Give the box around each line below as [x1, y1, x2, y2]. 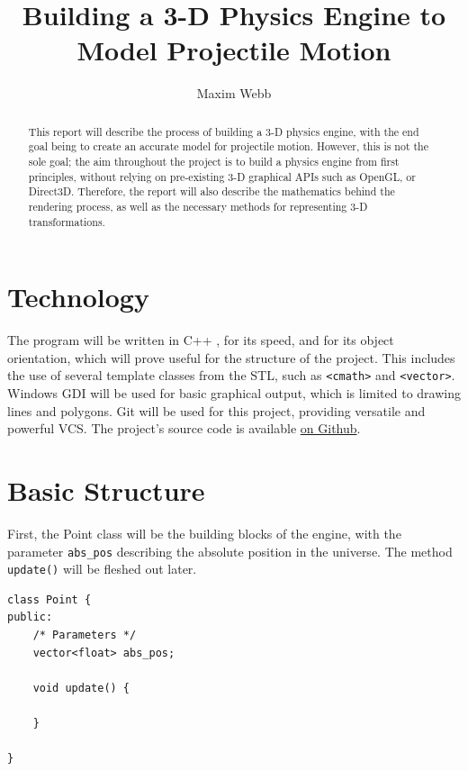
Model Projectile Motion [76, 32, 391, 68]
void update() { [32, 681, 130, 694]
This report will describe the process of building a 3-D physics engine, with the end [28, 123, 419, 139]
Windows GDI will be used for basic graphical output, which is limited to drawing [7, 384, 461, 403]
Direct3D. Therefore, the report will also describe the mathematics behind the [28, 184, 395, 199]
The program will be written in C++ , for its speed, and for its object [7, 331, 394, 349]
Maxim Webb [196, 84, 272, 103]
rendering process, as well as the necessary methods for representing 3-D [28, 198, 368, 213]
